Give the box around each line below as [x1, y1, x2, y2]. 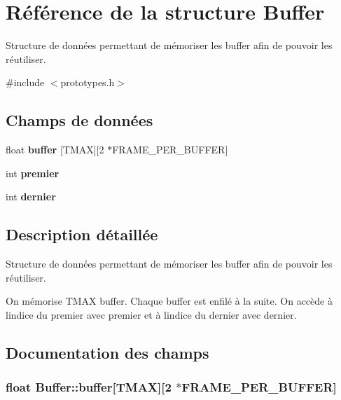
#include [6, 75, 45, 90]
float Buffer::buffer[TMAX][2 [6, 378, 172, 396]
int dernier [6, 189, 56, 204]
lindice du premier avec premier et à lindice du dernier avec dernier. [6, 307, 297, 322]
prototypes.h [60, 75, 115, 90]
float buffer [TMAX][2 [6, 142, 104, 157]
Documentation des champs [6, 341, 209, 363]
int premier [6, 165, 60, 180]
